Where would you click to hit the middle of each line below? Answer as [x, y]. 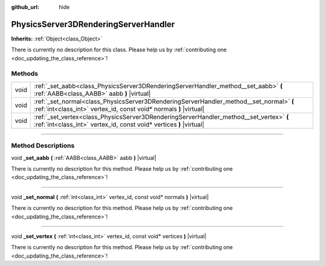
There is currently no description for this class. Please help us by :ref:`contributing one [119, 50]
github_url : [25, 7]
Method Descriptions [43, 146]
